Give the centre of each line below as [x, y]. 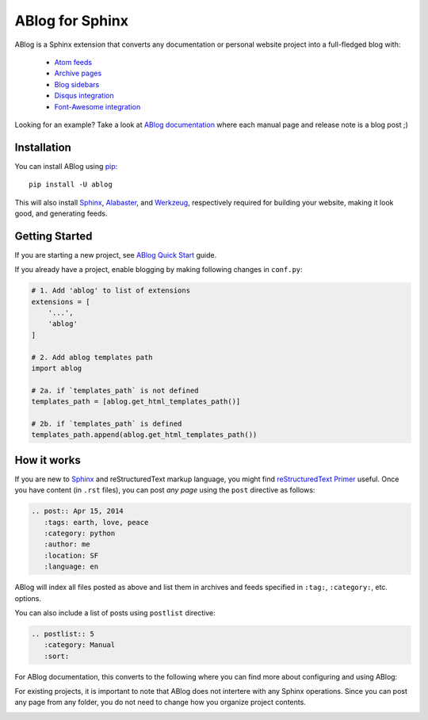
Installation [43, 147]
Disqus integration [84, 96]
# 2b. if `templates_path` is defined [107, 423]
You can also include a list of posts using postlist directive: [115, 613]
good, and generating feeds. [61, 213]
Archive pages [78, 73]
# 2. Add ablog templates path [92, 357]
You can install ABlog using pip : [66, 166]
